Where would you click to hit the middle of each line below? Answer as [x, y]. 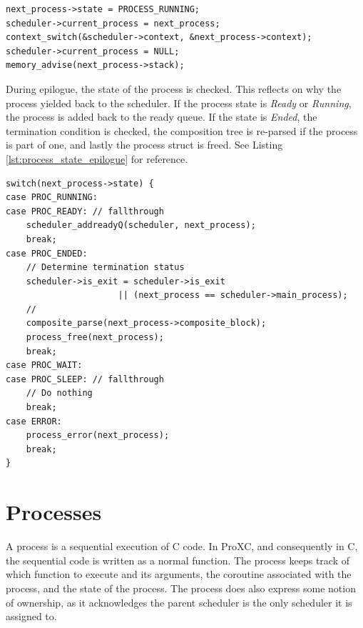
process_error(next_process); [98, 435]
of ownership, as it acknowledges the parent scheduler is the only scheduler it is [179, 602]
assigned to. [31, 616]
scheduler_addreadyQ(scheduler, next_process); [141, 225]
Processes [54, 512]
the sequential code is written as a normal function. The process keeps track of [178, 560]
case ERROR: [34, 421]
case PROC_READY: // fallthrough [85, 211]
